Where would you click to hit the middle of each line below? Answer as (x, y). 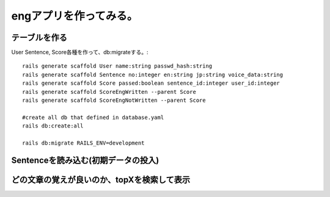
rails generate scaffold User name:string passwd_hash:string (117, 66)
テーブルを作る (39, 38)
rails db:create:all (53, 126)
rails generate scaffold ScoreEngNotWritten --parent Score (114, 100)
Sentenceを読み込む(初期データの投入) (85, 160)
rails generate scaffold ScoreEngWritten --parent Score (109, 92)
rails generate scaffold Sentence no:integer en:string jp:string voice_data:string (153, 74)
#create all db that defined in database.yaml (93, 117)
